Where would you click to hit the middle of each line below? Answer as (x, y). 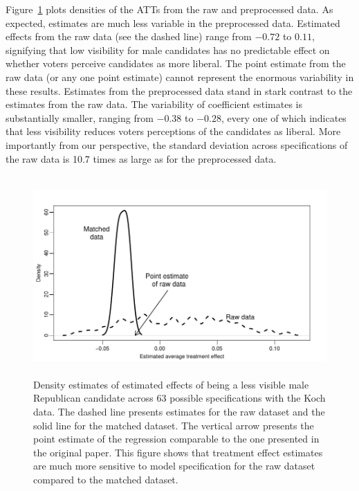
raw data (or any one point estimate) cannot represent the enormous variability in (180, 77)
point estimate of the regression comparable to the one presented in (176, 439)
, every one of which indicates (284, 117)
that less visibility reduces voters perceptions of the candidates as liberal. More (173, 131)
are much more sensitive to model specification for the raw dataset (174, 466)
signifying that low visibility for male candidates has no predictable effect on (168, 50)
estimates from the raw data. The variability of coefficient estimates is (154, 104)
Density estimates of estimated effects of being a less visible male (171, 384)
